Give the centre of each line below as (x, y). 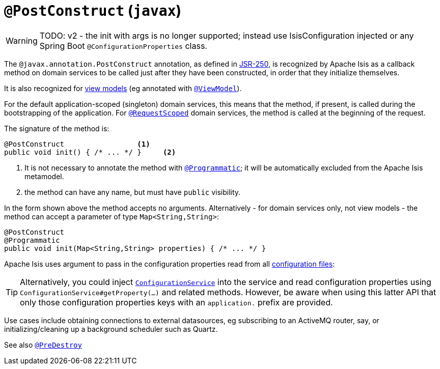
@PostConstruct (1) (77, 144)
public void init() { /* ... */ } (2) (90, 152)
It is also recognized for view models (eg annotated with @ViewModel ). (123, 88)
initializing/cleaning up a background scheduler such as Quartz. (111, 329)
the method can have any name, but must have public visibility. (133, 192)
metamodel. (44, 176)
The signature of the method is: (57, 128)
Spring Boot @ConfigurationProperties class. (123, 46)
